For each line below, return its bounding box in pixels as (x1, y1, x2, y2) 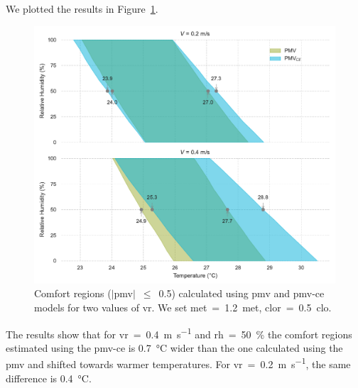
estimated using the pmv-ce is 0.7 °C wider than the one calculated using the (6, 340, 343, 355)
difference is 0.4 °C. (6, 370, 92, 385)
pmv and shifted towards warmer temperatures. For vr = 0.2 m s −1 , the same (6, 355, 351, 371)
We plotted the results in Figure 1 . (6, 1, 158, 16)
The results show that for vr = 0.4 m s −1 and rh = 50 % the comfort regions (6, 324, 352, 341)
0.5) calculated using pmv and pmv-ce (158, 286, 325, 301)
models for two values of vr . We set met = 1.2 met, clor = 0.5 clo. (34, 299, 332, 314)
